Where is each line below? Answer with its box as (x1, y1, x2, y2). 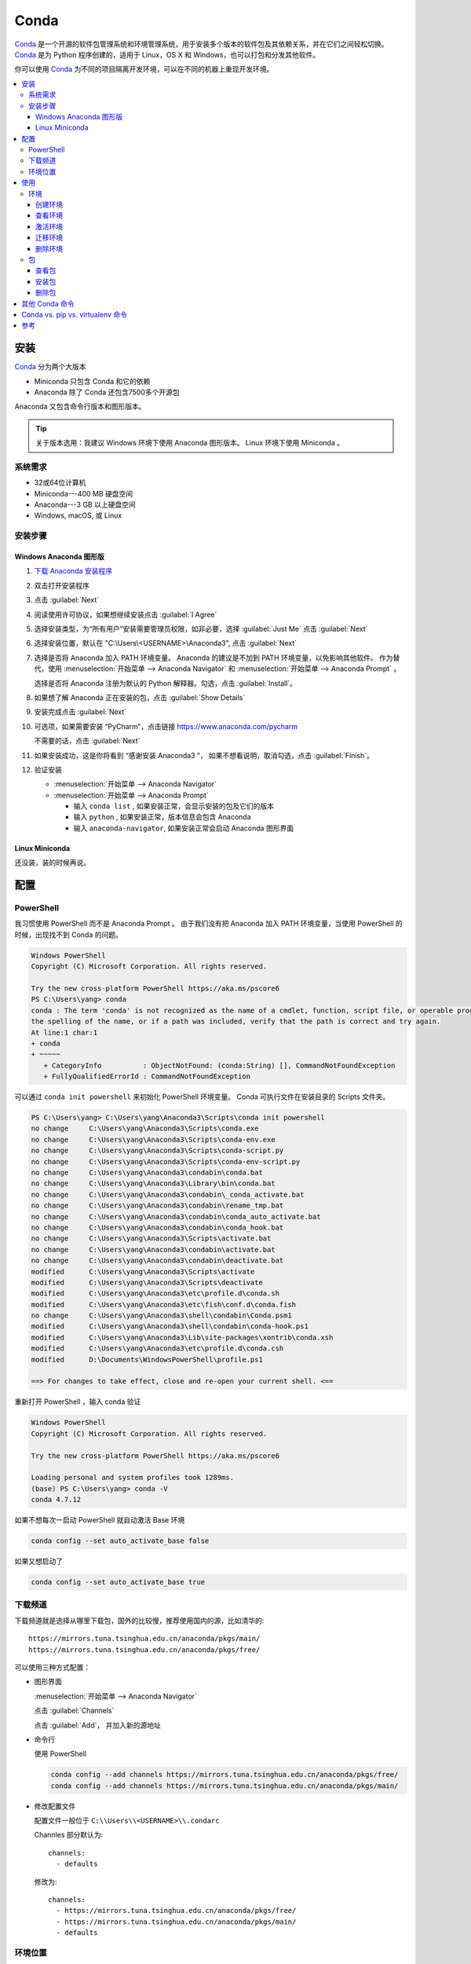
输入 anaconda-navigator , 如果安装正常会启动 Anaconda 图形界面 (73, 823, 294, 833)
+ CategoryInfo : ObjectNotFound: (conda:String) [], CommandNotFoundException (43, 1061, 396, 1070)
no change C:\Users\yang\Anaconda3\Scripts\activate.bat (31, 1234, 272, 1243)
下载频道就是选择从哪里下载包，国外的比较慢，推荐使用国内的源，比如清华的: (14, 1615, 265, 1625)
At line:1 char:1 (31, 1028, 98, 1037)
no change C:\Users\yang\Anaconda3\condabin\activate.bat (31, 1245, 276, 1254)
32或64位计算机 (34, 478, 86, 487)
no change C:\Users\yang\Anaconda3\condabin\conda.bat (31, 1168, 263, 1177)
